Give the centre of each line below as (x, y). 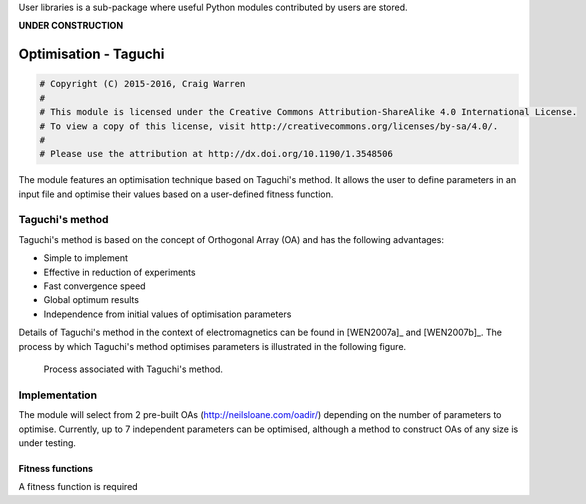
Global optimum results (91, 300)
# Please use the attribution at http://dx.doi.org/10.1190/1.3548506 (216, 154)
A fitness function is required (78, 487)
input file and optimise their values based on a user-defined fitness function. (176, 194)
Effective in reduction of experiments (119, 272)
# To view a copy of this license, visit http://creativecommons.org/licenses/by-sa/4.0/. (269, 126)
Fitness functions (56, 468)
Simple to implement (86, 258)
